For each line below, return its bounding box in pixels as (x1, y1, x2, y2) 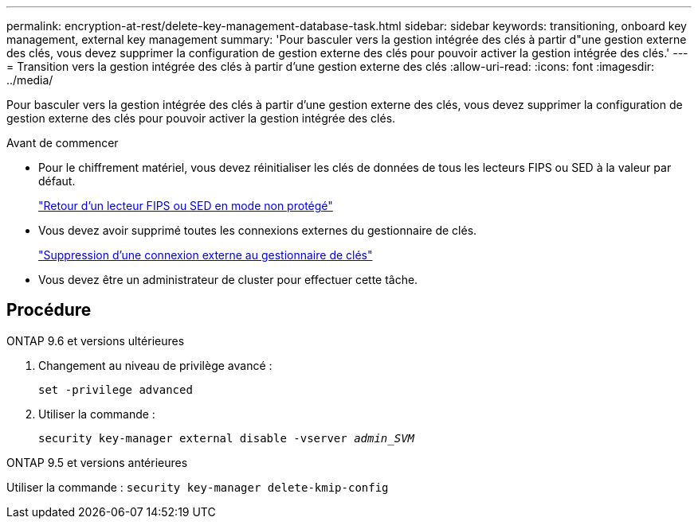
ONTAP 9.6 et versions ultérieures (6, 333, 185, 348)
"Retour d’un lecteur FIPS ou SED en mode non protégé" (38, 199, 333, 212)
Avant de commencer (6, 136, 119, 150)
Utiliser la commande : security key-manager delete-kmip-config (6, 480, 389, 494)
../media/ (6, 73, 53, 87)
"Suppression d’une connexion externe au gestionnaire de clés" (38, 248, 373, 262)
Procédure (6, 300, 92, 321)
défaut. (38, 174, 76, 188)
